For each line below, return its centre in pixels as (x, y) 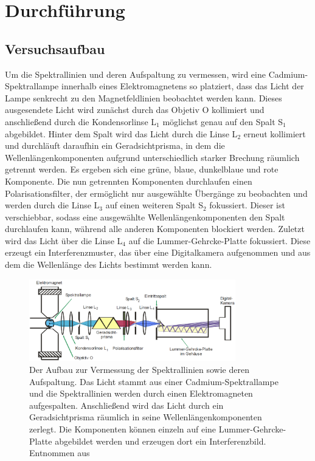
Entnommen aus (60, 453)
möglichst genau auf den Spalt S (223, 121)
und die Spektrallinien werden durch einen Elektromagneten (141, 393)
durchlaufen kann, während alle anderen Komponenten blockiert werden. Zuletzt (155, 229)
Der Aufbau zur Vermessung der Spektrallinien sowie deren (139, 370)
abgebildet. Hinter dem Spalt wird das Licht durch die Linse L (121, 133)
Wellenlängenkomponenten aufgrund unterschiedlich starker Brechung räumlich (152, 157)
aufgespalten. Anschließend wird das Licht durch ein (126, 405)
